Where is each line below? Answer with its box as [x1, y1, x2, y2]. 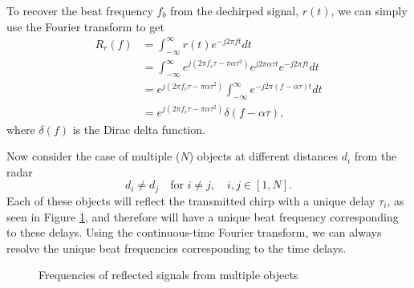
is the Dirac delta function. [72, 120, 205, 137]
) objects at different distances [189, 148, 338, 164]
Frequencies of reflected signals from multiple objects [39, 266, 298, 283]
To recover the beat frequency [6, 2, 153, 18]
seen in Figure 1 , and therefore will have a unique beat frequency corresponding [6, 208, 399, 225]
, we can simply [331, 2, 408, 18]
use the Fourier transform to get [6, 18, 164, 34]
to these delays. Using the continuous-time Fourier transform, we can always [6, 224, 382, 241]
